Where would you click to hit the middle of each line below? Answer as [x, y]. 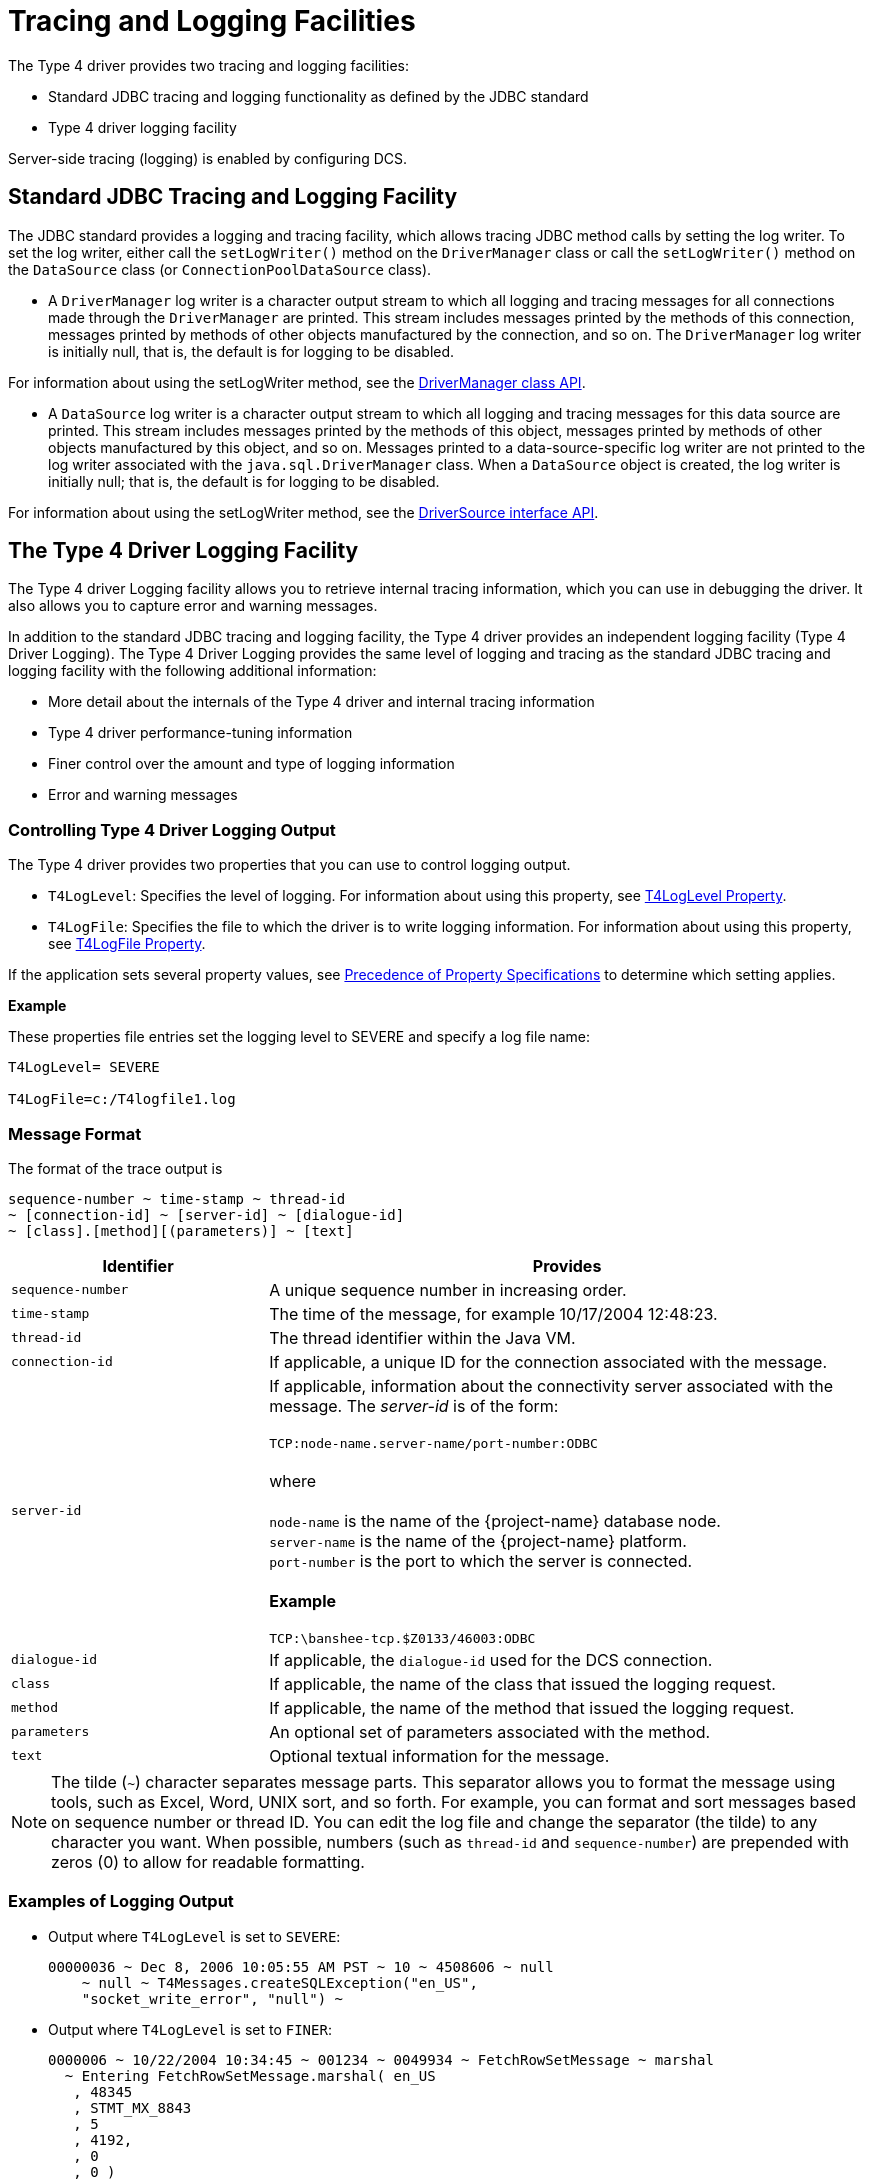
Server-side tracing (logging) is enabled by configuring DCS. [208, 158]
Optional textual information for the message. [439, 1755]
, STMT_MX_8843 [132, 2107]
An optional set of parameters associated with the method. [490, 1731]
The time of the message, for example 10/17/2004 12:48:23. [493, 1313]
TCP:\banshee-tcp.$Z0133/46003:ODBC [402, 1638]
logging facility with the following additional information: [192, 671]
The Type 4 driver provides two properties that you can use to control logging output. [289, 865]
